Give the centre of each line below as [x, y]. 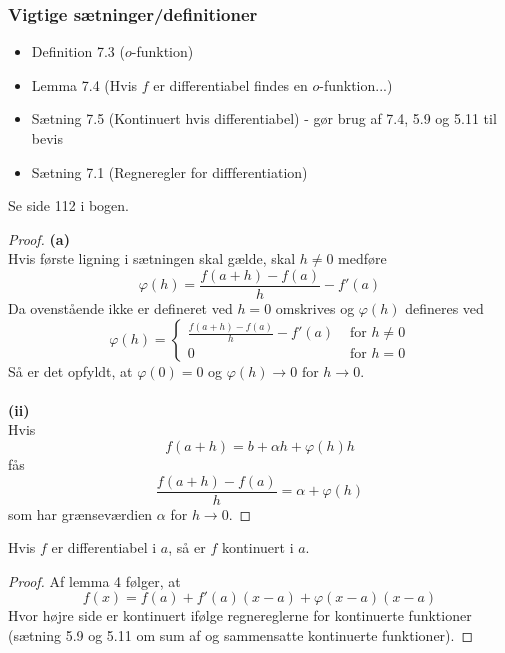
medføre [362, 258]
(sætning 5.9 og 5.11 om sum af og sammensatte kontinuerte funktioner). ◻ [241, 635]
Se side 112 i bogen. [69, 205]
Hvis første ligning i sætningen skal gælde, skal [152, 258]
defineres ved [444, 308]
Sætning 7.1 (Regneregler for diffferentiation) [169, 171]
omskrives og [315, 308]
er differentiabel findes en [230, 84]
